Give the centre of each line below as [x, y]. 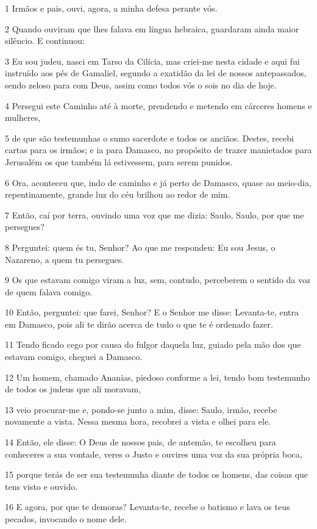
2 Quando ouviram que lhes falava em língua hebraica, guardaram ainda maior [152, 28]
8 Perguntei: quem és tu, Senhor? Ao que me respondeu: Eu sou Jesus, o [140, 247]
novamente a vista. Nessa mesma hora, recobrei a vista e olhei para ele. [138, 421]
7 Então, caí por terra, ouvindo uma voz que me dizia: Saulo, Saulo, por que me [155, 214]
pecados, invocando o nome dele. [66, 519]
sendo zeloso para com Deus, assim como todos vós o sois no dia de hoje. [141, 85]
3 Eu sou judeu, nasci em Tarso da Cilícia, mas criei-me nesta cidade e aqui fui [152, 61]
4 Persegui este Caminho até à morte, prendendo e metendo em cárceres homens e [158, 105]
